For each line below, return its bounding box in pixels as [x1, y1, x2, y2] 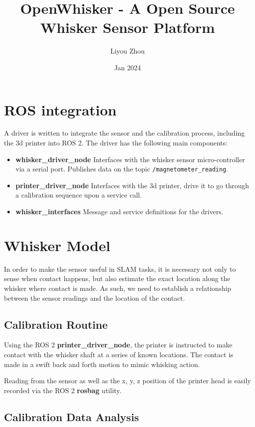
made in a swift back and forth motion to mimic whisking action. [4, 359, 200, 369]
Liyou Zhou [110, 46, 145, 56]
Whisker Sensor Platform [40, 17, 215, 37]
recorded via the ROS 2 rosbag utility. [4, 385, 122, 395]
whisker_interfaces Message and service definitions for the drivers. [15, 206, 224, 217]
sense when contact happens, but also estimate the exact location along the [4, 273, 230, 284]
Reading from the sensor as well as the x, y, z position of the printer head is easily [4, 375, 251, 386]
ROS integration [4, 99, 117, 119]
